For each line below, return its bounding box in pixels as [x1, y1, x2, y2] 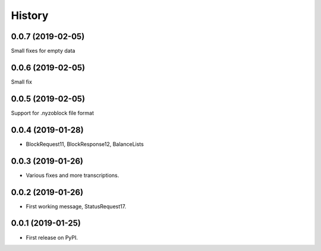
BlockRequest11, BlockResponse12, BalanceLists [26, 140, 144, 148]
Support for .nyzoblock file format [11, 109, 95, 116]
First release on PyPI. [26, 234, 78, 241]
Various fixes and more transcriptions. [26, 171, 119, 179]
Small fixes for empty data [11, 47, 75, 55]
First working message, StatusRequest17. [26, 202, 127, 210]
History [11, 9, 49, 22]
